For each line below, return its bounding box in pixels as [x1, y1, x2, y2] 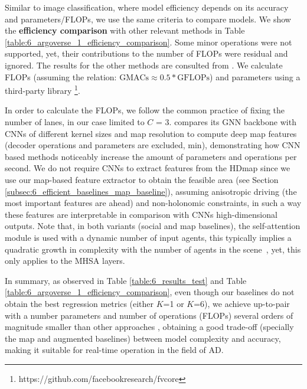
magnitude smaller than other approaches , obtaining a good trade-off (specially [5, 321, 294, 333]
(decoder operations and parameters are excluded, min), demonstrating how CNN [5, 139, 301, 151]
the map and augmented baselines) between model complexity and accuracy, [5, 332, 281, 344]
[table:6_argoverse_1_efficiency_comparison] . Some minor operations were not [5, 35, 292, 48]
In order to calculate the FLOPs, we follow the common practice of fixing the [5, 104, 285, 116]
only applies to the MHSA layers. [5, 254, 125, 267]
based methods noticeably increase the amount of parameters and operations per [5, 150, 297, 162]
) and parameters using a [210, 70, 301, 83]
